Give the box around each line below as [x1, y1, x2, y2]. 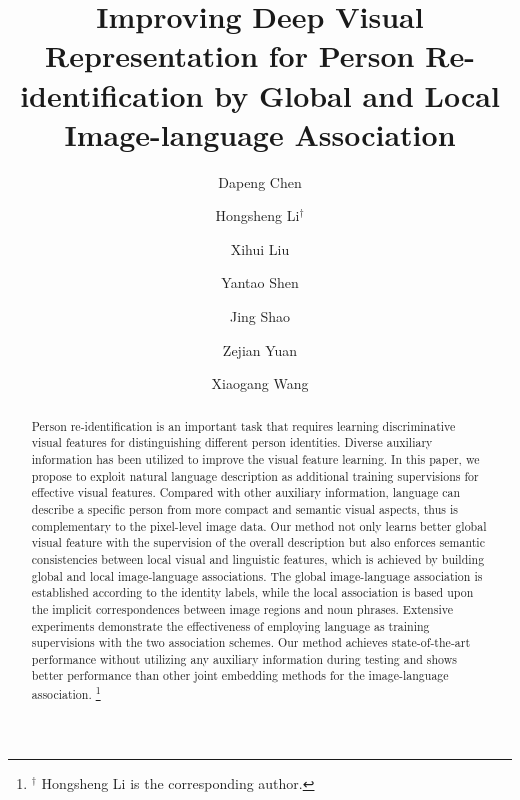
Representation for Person [45, 35, 415, 76]
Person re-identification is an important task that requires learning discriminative [31, 417, 456, 434]
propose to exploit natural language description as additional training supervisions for [31, 467, 479, 484]
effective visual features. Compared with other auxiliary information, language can [31, 484, 461, 501]
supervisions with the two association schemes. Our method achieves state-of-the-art [31, 634, 471, 651]
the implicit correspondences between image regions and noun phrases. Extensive [31, 600, 453, 617]
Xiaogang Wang [211, 373, 309, 394]
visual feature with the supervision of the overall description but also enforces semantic [31, 534, 485, 551]
